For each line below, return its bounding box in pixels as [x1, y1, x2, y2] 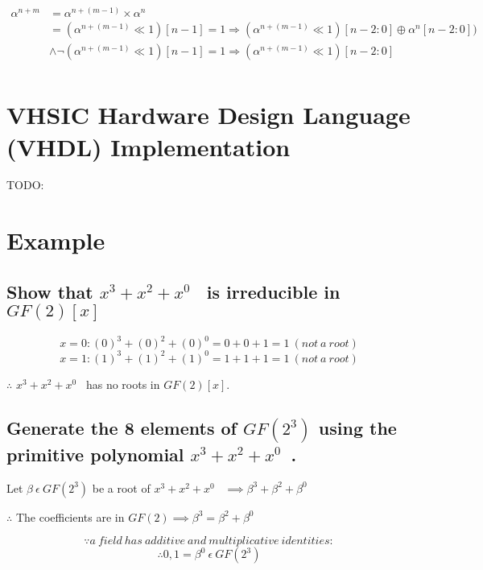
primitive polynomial [6, 441, 184, 466]
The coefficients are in [15, 508, 125, 525]
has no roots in [85, 375, 160, 392]
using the [318, 415, 397, 440]
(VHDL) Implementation [6, 130, 291, 163]
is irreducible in [206, 279, 341, 304]
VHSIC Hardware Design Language [6, 98, 411, 131]
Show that [6, 279, 93, 304]
